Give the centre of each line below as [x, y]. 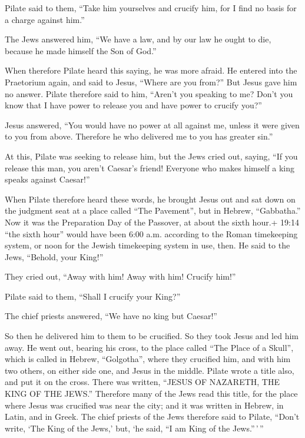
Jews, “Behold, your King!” [54, 256]
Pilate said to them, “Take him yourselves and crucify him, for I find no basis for [151, 8]
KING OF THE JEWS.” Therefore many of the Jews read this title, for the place [151, 394]
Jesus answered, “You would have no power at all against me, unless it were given [152, 125]
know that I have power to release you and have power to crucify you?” [133, 105]
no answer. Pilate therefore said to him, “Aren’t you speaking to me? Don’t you [149, 93]
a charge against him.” [45, 19]
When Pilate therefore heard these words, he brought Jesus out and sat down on [150, 199]
